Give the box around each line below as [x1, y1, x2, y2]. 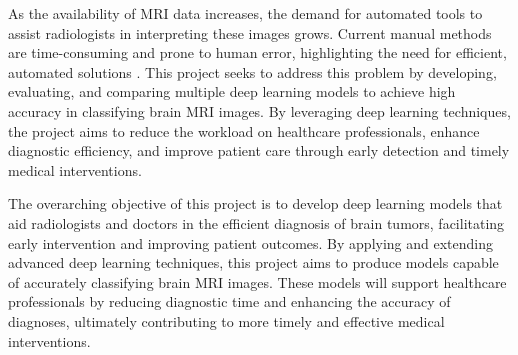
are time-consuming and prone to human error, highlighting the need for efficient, [8, 42, 507, 63]
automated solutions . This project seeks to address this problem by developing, [8, 61, 497, 82]
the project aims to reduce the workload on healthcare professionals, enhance [8, 120, 480, 141]
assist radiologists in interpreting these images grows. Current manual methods [8, 22, 492, 43]
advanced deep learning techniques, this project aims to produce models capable [8, 252, 499, 273]
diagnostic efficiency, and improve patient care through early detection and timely [8, 140, 510, 161]
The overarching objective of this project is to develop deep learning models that [8, 193, 503, 214]
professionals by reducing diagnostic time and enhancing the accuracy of [8, 291, 451, 312]
